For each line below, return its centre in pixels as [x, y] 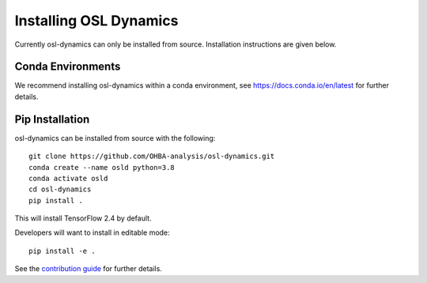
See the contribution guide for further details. [88, 269]
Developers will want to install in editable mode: [92, 232]
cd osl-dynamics [60, 189]
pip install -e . [62, 251]
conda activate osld [68, 178]
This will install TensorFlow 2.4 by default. [83, 218]
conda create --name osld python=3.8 [102, 167]
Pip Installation [52, 119]
